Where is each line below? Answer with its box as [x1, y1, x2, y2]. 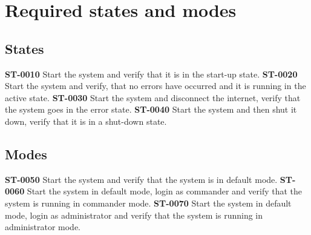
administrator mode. [5, 220, 81, 233]
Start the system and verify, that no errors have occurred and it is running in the [5, 79, 306, 92]
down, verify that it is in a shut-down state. [5, 114, 167, 127]
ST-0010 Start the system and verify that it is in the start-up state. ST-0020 [5, 67, 298, 80]
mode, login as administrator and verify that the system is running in [5, 208, 263, 221]
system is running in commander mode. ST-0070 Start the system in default [5, 196, 292, 209]
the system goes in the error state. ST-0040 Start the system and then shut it [5, 103, 297, 116]
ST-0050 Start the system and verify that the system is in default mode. [5, 173, 278, 185]
